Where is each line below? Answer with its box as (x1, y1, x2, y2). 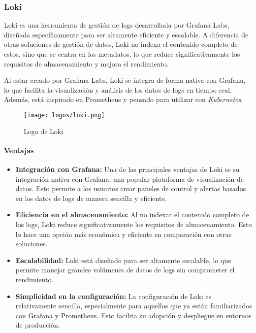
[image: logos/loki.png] (24, 111, 105, 119)
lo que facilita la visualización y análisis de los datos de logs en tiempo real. (4, 84, 232, 95)
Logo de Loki (24, 126, 64, 136)
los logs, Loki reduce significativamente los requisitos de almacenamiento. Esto (15, 219, 252, 229)
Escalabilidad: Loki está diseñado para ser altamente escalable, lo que (15, 255, 231, 265)
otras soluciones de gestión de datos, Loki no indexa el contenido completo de (4, 39, 238, 49)
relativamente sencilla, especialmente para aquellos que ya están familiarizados (15, 300, 252, 311)
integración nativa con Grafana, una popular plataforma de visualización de (15, 173, 244, 184)
